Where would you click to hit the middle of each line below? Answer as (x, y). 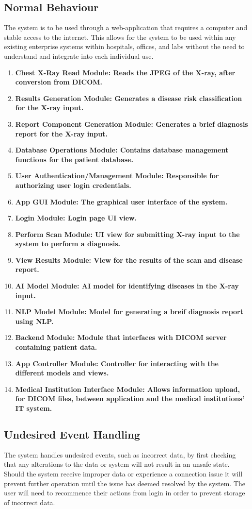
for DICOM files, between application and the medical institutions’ (130, 399)
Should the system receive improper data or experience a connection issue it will (123, 474)
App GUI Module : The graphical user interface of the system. (121, 201)
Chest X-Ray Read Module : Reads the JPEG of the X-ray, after (125, 72)
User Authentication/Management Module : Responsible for (117, 176)
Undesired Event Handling (72, 434)
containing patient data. (56, 347)
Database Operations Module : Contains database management (122, 150)
